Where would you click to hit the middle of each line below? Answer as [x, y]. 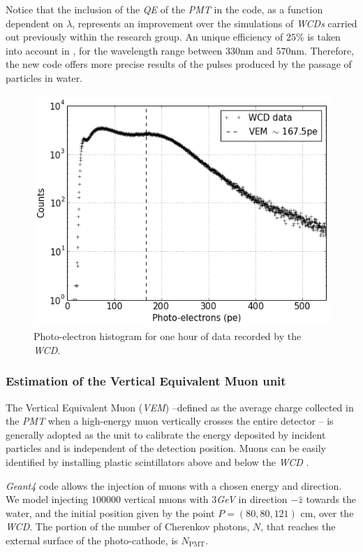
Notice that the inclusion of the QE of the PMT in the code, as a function [164, 9]
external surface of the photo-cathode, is [92, 540]
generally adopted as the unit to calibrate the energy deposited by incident [166, 434]
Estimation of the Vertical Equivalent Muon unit [146, 381]
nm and [257, 50]
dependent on [35, 23]
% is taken [318, 37]
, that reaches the [298, 526]
